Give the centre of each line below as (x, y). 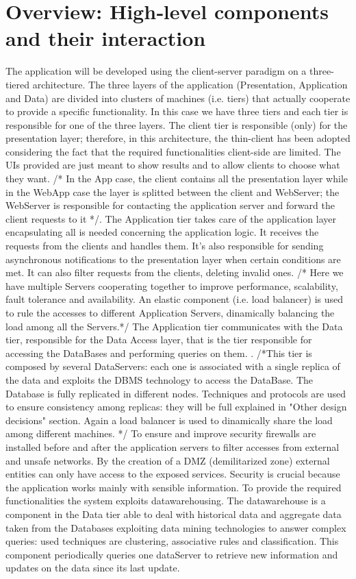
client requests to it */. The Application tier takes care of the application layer (171, 218)
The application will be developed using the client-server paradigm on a (156, 71)
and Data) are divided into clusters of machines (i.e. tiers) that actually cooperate (178, 98)
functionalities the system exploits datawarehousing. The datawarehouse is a (166, 501)
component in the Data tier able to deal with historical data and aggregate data (174, 514)
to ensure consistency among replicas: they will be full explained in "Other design (176, 407)
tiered (18, 84)
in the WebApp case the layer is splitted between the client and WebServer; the (173, 192)
